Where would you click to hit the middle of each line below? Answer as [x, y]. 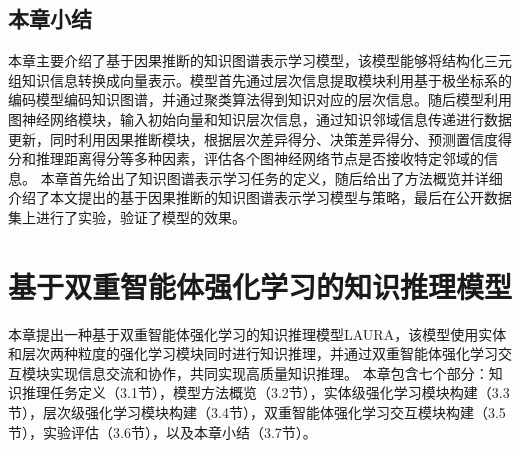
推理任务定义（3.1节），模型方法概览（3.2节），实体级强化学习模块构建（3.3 [265, 392]
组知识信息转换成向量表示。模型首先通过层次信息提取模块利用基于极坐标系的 [260, 79]
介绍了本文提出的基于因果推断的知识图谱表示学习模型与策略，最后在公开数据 [260, 197]
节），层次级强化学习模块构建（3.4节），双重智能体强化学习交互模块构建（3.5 [257, 412]
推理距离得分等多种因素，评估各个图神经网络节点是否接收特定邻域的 [259, 158]
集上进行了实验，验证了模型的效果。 [127, 216]
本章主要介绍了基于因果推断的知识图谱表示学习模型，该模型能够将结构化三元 [260, 60]
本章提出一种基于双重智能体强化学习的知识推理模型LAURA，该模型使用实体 [257, 333]
